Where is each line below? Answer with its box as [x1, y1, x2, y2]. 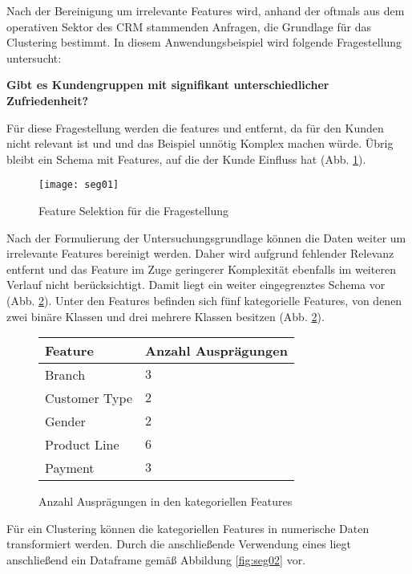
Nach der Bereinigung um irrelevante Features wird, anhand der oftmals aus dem [6, 2, 405, 18]
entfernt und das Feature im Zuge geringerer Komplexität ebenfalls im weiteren [6, 260, 396, 277]
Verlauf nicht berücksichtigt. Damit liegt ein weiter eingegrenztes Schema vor [6, 276, 386, 293]
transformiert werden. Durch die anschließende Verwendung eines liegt [6, 535, 351, 552]
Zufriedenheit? [6, 92, 89, 108]
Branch [45, 365, 86, 385]
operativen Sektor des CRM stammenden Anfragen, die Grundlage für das [6, 18, 371, 35]
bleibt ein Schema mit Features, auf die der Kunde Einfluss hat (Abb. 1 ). [6, 150, 366, 167]
